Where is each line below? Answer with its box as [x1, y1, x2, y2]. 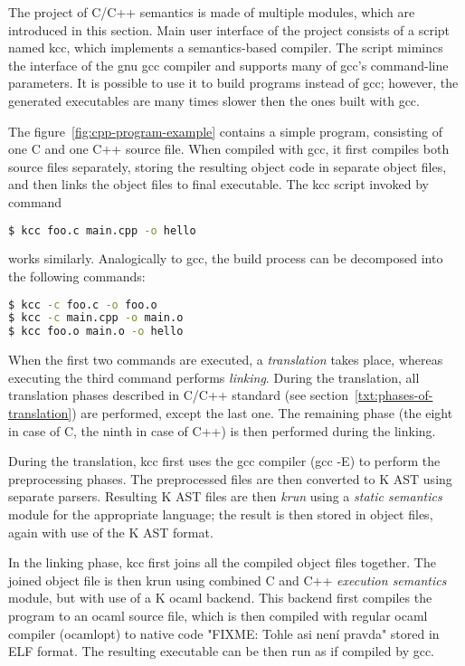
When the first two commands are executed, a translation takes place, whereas [8, 350, 443, 369]
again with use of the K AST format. [8, 522, 214, 541]
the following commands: [8, 267, 146, 285]
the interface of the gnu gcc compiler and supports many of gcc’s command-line [8, 55, 449, 74]
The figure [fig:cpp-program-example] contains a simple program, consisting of [8, 121, 443, 140]
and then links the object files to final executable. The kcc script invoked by [8, 175, 429, 194]
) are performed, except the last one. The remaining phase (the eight [71, 404, 453, 422]
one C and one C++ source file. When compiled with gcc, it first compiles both [8, 139, 450, 158]
